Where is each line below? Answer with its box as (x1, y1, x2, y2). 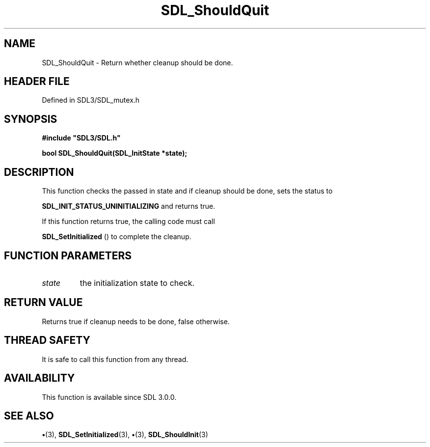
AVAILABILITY (4, 372, 75, 385)
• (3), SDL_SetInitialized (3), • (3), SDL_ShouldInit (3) (42, 430, 208, 439)
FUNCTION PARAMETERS (4, 249, 132, 262)
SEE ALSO (4, 409, 54, 422)
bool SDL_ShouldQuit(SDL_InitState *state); (42, 149, 188, 158)
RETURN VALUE (4, 296, 83, 309)
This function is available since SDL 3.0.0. (42, 392, 177, 401)
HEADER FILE (4, 75, 70, 88)
